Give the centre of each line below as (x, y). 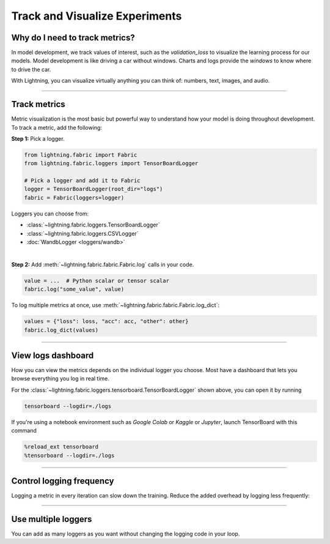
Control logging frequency (63, 481)
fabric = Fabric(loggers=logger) (74, 198)
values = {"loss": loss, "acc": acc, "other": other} (106, 322)
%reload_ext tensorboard (61, 447)
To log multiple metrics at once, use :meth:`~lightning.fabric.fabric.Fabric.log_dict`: (116, 305)
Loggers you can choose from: (50, 214)
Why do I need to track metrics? (73, 38)
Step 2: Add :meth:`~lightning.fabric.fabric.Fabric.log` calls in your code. (103, 264)
